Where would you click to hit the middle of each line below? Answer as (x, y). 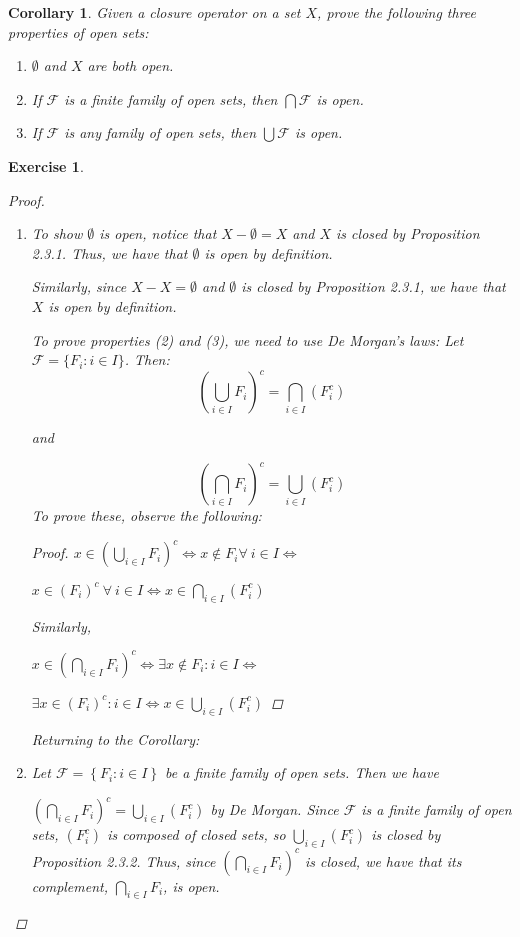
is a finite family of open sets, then (171, 98)
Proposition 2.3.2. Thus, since (123, 860)
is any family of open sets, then (160, 132)
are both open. (130, 65)
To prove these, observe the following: (146, 515)
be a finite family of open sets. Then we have (302, 772)
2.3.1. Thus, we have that (109, 252)
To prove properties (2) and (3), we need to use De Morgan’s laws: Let (247, 339)
